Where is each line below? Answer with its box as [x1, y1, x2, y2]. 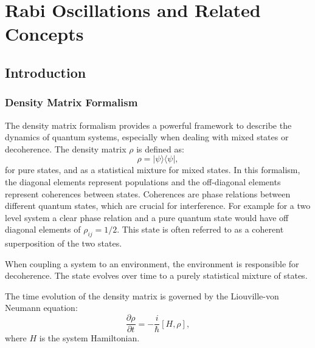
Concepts [5, 21, 84, 46]
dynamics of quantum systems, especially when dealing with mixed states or [5, 131, 289, 143]
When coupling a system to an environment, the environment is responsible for [5, 257, 299, 270]
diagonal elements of [5, 223, 81, 236]
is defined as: [136, 142, 184, 155]
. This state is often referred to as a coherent [117, 223, 284, 236]
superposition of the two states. [5, 237, 122, 250]
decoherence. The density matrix [5, 142, 126, 155]
